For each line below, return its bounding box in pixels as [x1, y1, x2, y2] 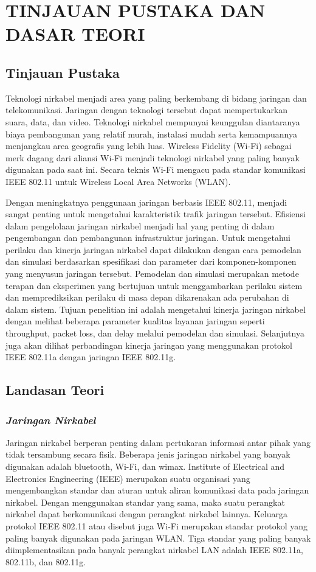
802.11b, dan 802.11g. [5, 555, 86, 568]
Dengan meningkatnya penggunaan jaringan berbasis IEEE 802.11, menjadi [5, 195, 287, 208]
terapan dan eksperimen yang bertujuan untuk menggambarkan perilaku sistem [5, 279, 303, 291]
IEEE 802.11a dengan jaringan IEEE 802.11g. [5, 351, 176, 363]
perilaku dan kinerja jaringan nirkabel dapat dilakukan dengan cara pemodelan [5, 243, 301, 256]
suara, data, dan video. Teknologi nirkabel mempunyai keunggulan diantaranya [5, 115, 300, 128]
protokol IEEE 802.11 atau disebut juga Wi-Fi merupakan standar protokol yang [5, 519, 307, 532]
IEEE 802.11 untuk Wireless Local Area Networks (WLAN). [5, 175, 231, 187]
